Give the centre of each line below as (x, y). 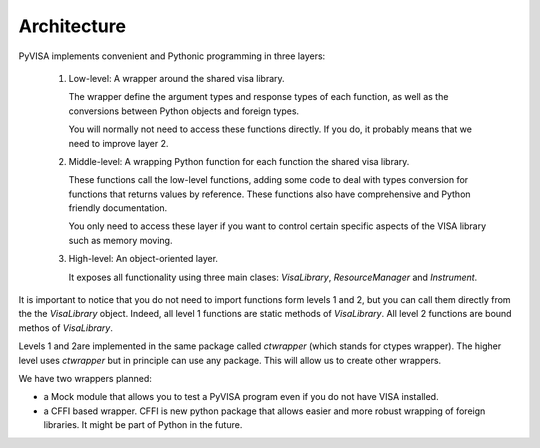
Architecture (72, 26)
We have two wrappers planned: (85, 378)
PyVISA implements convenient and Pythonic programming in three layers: (172, 56)
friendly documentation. (118, 208)
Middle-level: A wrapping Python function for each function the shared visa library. (239, 161)
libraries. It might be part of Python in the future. (143, 425)
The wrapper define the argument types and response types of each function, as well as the (258, 97)
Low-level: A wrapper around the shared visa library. (176, 78)
